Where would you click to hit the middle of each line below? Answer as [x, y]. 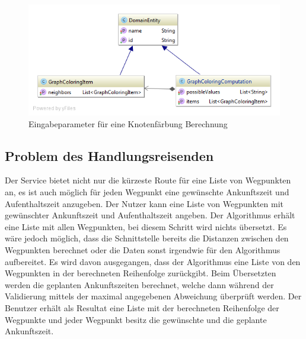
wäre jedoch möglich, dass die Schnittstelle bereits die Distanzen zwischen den [147, 238]
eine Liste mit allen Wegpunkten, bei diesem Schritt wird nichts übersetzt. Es [146, 226]
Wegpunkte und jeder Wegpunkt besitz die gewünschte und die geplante [136, 319]
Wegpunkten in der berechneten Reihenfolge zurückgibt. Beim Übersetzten [141, 273]
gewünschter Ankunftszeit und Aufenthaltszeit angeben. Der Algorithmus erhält [150, 215]
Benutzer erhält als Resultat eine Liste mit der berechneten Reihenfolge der [142, 307]
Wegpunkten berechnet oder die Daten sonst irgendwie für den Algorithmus [143, 250]
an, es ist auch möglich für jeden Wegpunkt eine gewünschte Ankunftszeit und [147, 192]
